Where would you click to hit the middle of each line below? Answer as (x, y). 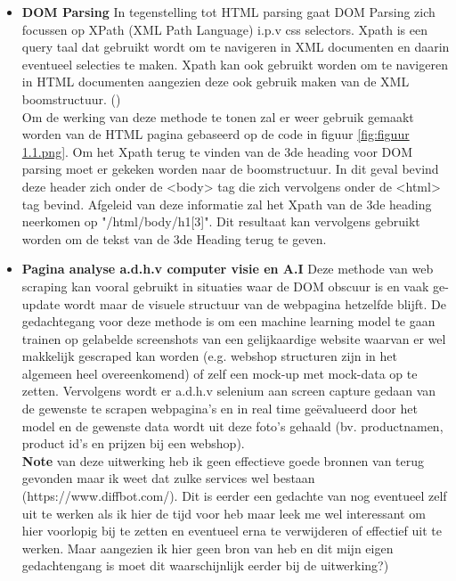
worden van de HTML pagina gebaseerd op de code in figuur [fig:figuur (216, 134)
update (41, 303)
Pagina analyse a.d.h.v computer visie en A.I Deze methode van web (228, 269)
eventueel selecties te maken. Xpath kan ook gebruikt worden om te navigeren (235, 64)
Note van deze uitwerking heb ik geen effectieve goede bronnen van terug (223, 460)
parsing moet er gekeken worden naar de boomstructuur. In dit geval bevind (230, 169)
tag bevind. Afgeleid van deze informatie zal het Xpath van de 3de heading (227, 204)
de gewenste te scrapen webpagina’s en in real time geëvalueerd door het (220, 409)
